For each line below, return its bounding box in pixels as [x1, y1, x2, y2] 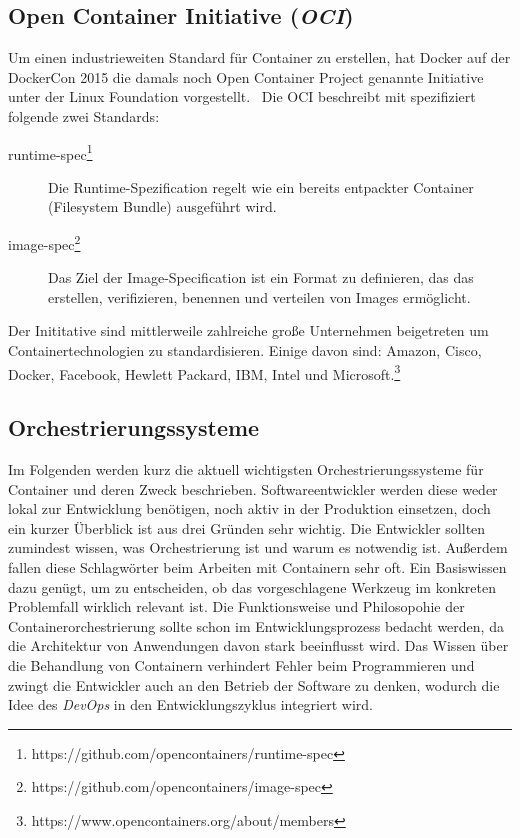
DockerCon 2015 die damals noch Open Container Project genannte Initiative [8, 66, 484, 87]
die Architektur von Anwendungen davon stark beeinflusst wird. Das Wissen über [8, 635, 509, 656]
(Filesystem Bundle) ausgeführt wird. [48, 196, 277, 217]
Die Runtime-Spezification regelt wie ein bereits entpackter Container [48, 176, 474, 197]
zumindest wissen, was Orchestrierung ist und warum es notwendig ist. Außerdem [8, 537, 508, 558]
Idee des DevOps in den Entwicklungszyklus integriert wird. [8, 694, 373, 715]
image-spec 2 [8, 231, 81, 254]
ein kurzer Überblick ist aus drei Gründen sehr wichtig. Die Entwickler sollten [8, 517, 486, 538]
